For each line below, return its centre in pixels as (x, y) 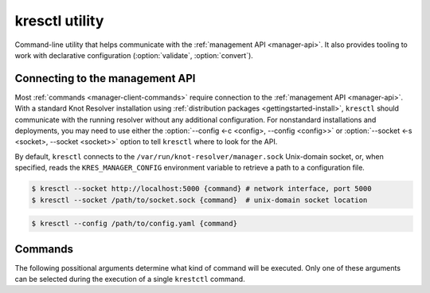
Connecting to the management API (105, 78)
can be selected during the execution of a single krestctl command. (130, 279)
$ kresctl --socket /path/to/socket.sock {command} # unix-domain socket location (199, 200)
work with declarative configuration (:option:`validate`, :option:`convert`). (134, 55)
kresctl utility (59, 21)
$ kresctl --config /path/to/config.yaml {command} (135, 224)
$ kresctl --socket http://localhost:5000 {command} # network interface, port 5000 (201, 189)
